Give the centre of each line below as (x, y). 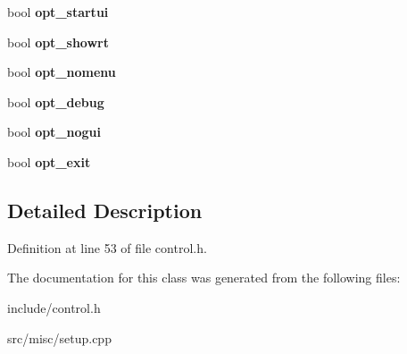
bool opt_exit (49, 161)
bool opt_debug (56, 101)
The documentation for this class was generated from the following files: (204, 278)
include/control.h (54, 307)
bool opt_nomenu (62, 72)
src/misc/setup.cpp (59, 337)
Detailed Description (105, 210)
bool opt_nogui (54, 132)
